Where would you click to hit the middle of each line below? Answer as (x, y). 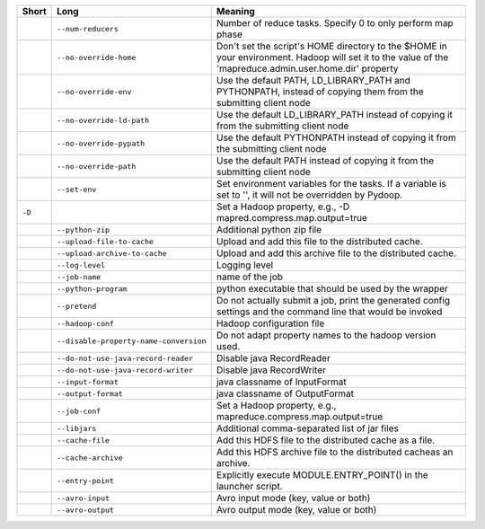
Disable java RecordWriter (271, 370)
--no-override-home (97, 57)
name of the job (249, 277)
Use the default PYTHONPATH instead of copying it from (336, 137)
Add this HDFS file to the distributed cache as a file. (326, 440)
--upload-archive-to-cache (112, 253)
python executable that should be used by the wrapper (332, 289)
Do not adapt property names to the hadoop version (326, 335)
